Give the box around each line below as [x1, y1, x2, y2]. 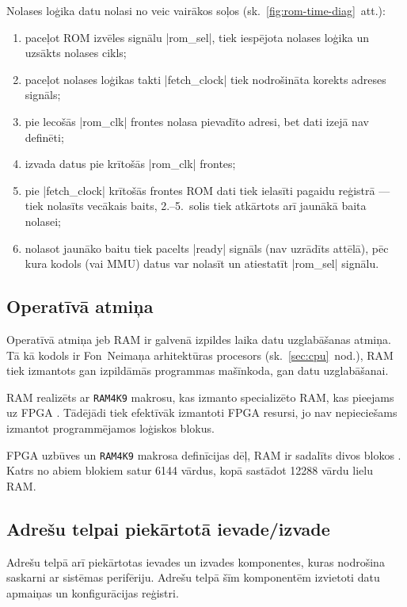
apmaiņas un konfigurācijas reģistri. [6, 584, 179, 601]
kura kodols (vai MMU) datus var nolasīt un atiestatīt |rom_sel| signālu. [25, 255, 379, 272]
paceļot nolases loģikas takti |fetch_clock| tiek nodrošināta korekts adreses [25, 71, 386, 87]
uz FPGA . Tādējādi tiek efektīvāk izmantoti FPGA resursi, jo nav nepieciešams [6, 404, 397, 421]
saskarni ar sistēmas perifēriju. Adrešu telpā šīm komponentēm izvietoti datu [6, 569, 380, 586]
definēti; [25, 128, 64, 145]
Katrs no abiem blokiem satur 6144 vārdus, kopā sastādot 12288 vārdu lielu [6, 462, 373, 479]
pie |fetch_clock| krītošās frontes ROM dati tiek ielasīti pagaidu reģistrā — [25, 181, 390, 198]
